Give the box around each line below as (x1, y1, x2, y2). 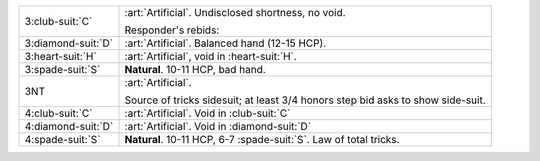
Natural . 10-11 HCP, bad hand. (124, 63, 267, 76)
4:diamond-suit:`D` (24, 120, 114, 133)
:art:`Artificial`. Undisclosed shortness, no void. (124, 6, 346, 19)
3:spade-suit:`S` (24, 63, 101, 76)
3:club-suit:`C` (24, 15, 93, 28)
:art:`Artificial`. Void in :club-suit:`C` (124, 106, 291, 120)
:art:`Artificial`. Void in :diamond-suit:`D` (124, 120, 312, 133)
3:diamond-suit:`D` (24, 36, 114, 50)
